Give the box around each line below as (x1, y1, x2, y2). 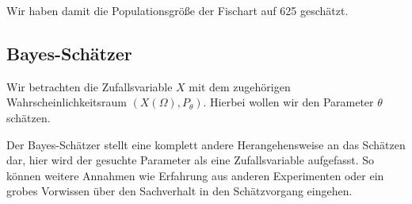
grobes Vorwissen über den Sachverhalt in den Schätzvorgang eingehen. (6, 183, 353, 199)
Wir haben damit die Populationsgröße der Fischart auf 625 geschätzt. (6, 2, 349, 18)
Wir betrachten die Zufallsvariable (6, 78, 173, 94)
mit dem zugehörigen (189, 78, 291, 94)
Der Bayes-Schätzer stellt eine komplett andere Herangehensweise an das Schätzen (6, 136, 406, 152)
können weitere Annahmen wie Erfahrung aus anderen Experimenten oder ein (6, 167, 384, 183)
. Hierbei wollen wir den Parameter (203, 94, 374, 110)
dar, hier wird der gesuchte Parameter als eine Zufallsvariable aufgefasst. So (6, 152, 375, 168)
